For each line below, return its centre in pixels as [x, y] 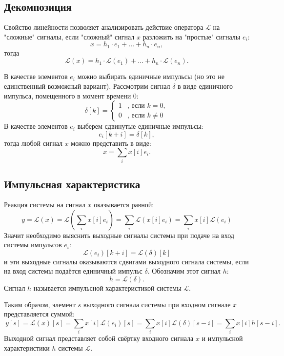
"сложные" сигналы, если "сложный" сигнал [69, 36]
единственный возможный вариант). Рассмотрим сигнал [87, 86]
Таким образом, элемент [40, 304]
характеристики [27, 347]
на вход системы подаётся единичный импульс [73, 271]
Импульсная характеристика [72, 184]
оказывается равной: [124, 204]
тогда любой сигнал [33, 143]
